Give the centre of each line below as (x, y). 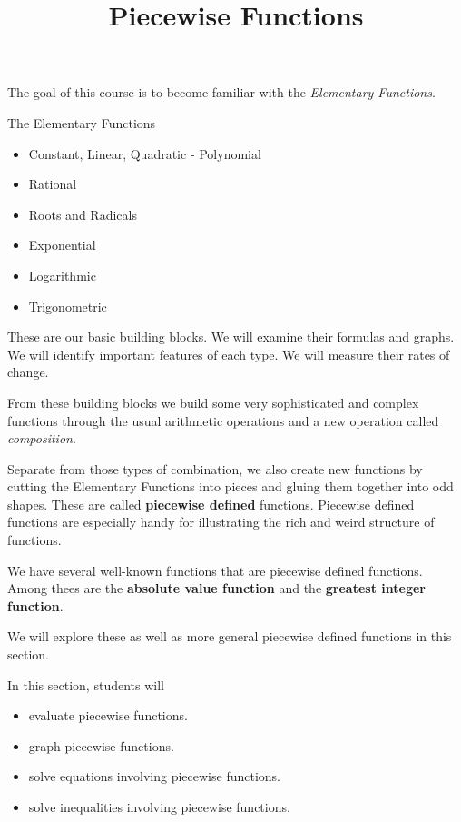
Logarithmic (62, 275)
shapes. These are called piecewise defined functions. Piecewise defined (211, 504)
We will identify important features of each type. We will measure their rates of (229, 354)
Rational (53, 184)
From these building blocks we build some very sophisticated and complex (213, 402)
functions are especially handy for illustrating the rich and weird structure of (221, 522)
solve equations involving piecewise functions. (154, 776)
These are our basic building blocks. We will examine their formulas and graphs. (231, 337)
